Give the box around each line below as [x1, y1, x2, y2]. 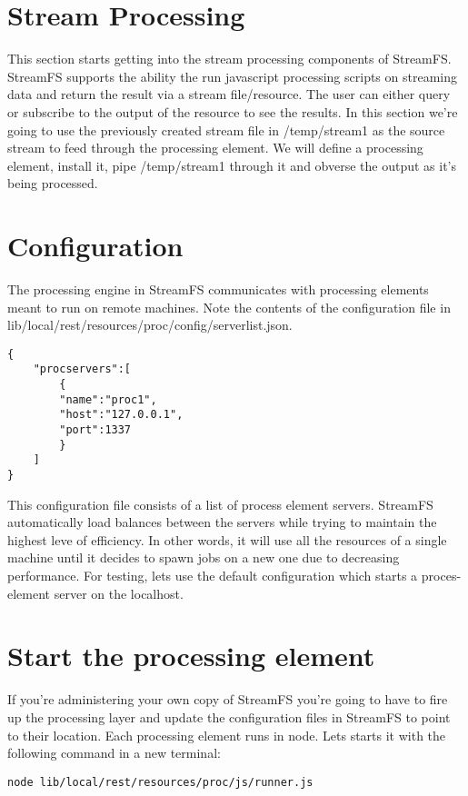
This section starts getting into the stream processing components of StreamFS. [7, 49, 452, 68]
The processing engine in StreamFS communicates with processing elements [7, 280, 429, 298]
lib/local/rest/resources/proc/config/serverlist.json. [7, 315, 293, 334]
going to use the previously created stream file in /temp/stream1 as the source [7, 120, 445, 139]
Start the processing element [7, 637, 375, 674]
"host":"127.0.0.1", [59, 408, 184, 422]
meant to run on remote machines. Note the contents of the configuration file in [7, 297, 451, 316]
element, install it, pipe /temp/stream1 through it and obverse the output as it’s [7, 155, 457, 174]
